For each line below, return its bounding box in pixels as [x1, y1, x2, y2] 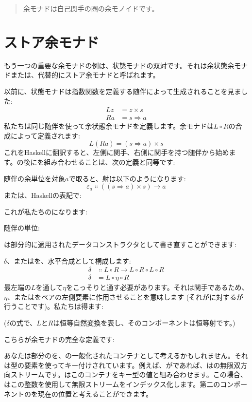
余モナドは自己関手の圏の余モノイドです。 [23, 3, 159, 13]
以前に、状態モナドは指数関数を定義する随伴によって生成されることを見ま [4, 86, 241, 96]
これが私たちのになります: [4, 206, 87, 216]
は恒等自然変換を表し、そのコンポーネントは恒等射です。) [53, 317, 235, 327]
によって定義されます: [10, 130, 80, 140]
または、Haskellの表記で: [4, 190, 82, 200]
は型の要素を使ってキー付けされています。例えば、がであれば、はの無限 [4, 360, 234, 370]
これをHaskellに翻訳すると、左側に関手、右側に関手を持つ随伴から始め [4, 147, 229, 157]
